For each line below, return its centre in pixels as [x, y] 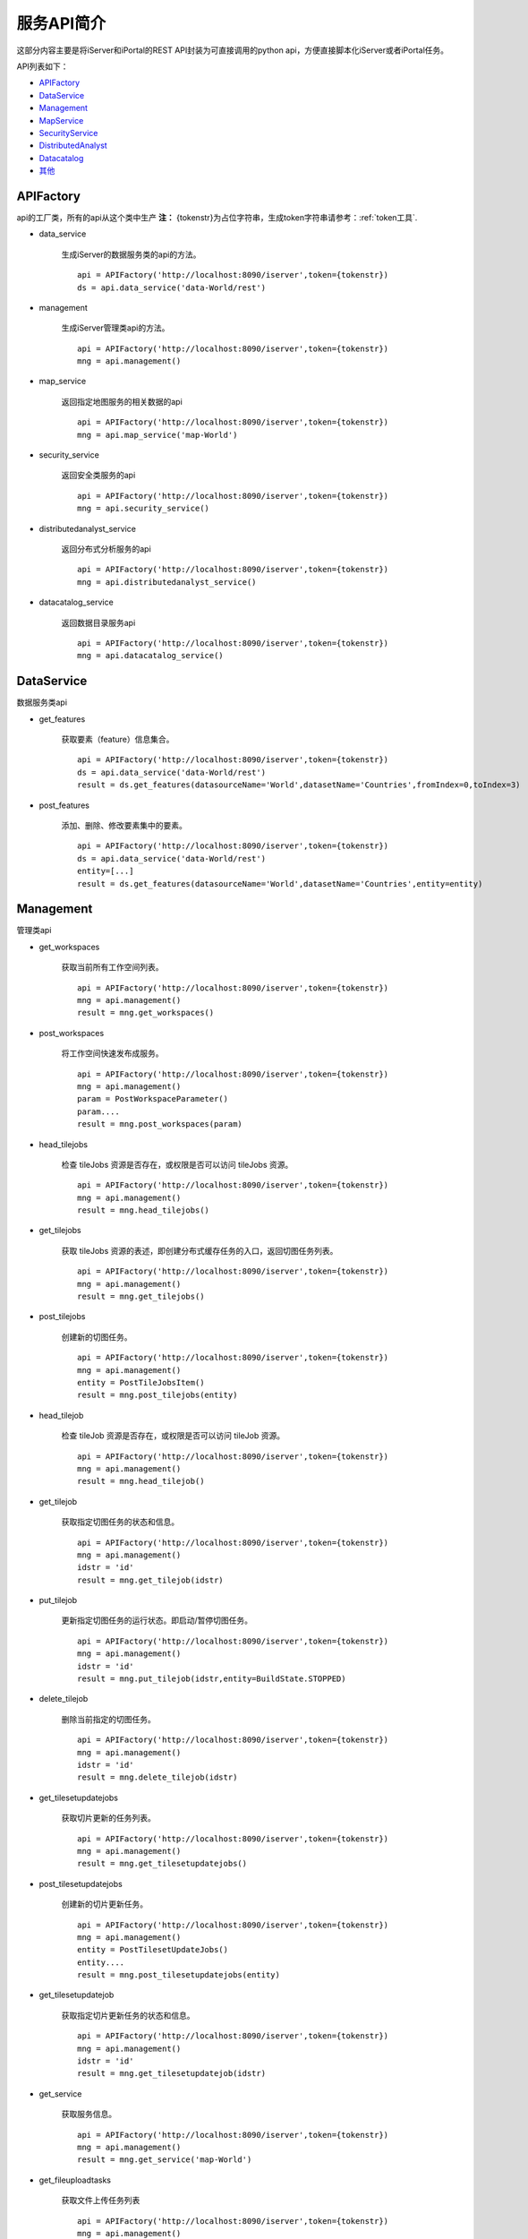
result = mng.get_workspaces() [146, 1013]
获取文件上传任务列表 [101, 2200]
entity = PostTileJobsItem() [141, 1382]
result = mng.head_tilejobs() [144, 1210]
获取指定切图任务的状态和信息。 [120, 1522]
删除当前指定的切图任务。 [108, 1719]
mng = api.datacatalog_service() [150, 656]
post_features [64, 805]
